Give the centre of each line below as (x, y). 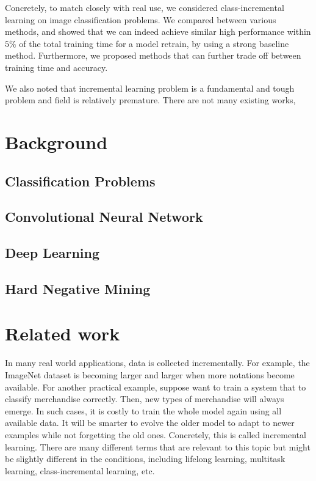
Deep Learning (52, 253)
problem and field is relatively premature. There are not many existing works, (150, 100)
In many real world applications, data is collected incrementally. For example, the (157, 363)
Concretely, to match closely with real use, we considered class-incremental (145, 7)
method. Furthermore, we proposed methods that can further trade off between (153, 55)
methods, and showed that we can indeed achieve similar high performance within (158, 31)
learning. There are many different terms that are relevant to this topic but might (158, 446)
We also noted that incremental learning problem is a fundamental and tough (150, 88)
